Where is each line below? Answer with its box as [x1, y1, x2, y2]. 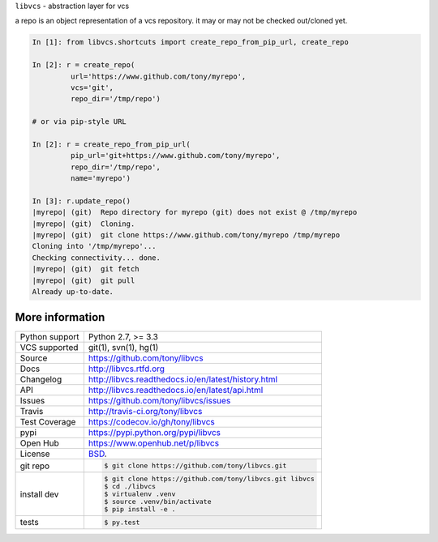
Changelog [19, 373, 62, 385]
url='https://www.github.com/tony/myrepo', [70, 71, 247, 81]
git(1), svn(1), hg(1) [88, 342, 159, 353]
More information [15, 310, 105, 324]
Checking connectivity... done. [32, 253, 161, 262]
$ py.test [104, 518, 140, 527]
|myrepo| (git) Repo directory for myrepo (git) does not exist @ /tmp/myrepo [32, 207, 358, 217]
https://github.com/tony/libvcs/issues [88, 395, 231, 407]
